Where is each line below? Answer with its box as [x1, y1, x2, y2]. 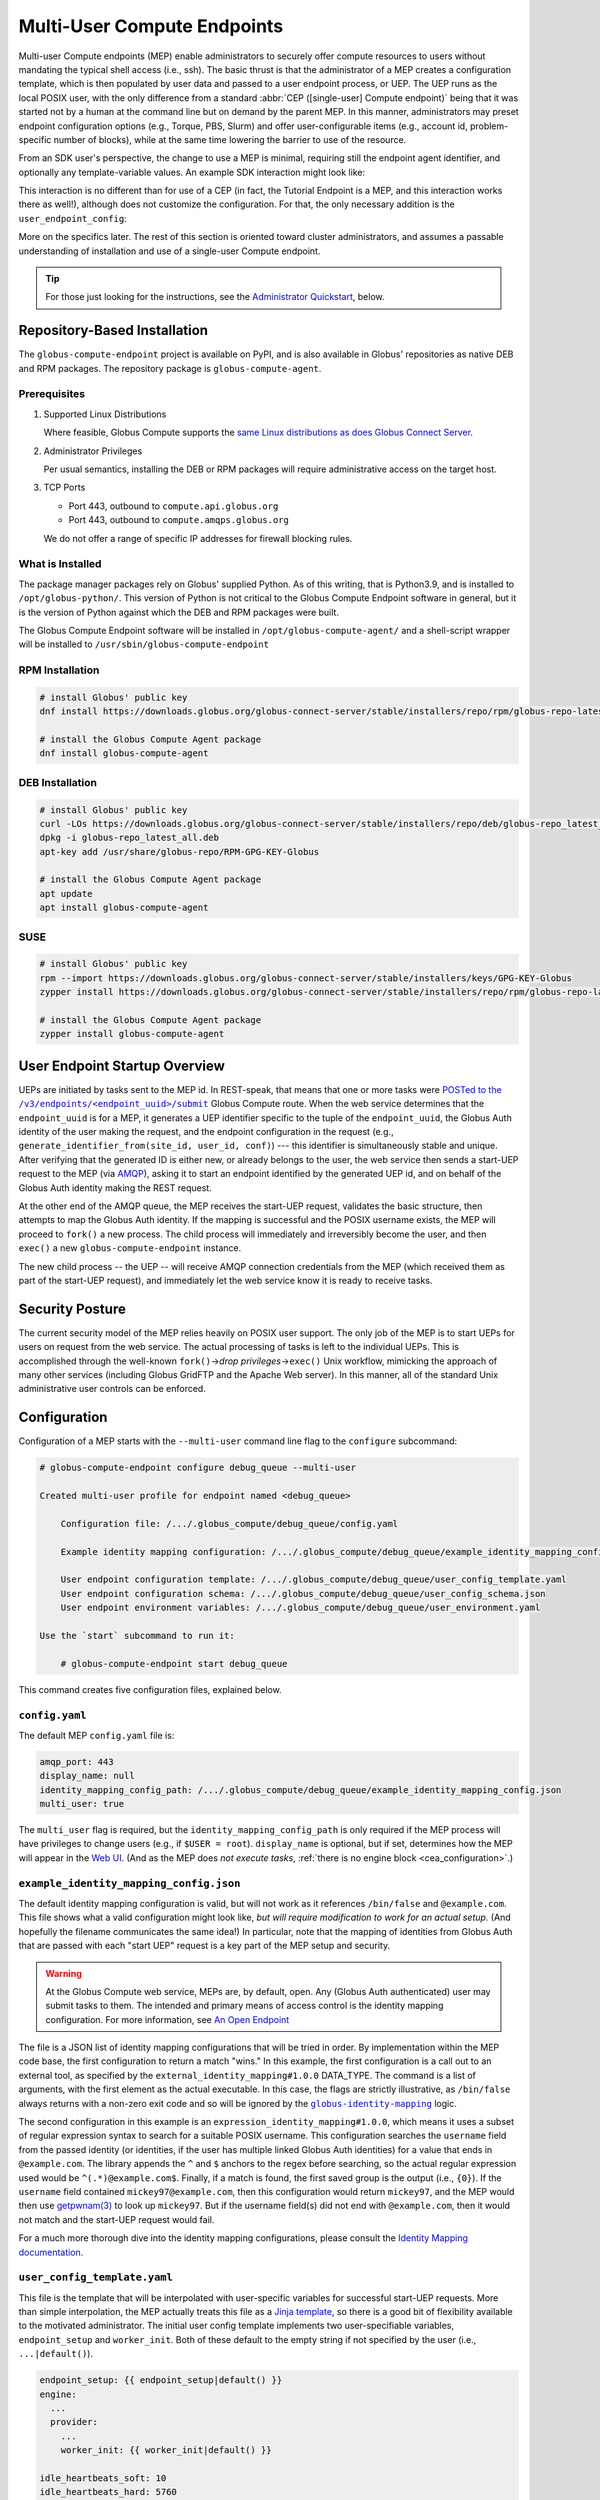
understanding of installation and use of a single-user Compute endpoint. [18, 245, 321, 257]
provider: [50, 2416, 99, 2428]
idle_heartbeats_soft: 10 [39, 2472, 167, 2484]
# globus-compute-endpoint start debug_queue [60, 1658, 288, 1669]
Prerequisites [18, 387, 85, 401]
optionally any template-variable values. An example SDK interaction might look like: [18, 166, 365, 178]
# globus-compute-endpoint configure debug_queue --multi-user [39, 1462, 357, 1474]
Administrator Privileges [43, 445, 143, 457]
